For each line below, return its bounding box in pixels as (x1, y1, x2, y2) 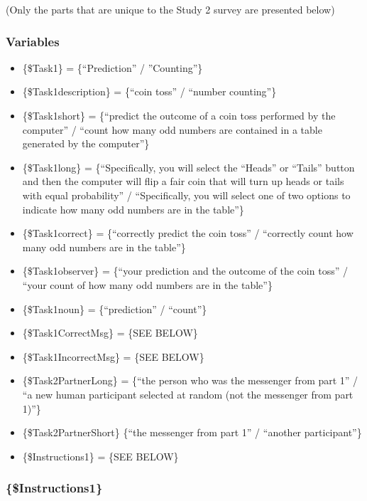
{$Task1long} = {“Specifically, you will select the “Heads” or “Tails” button (22, 159, 355, 174)
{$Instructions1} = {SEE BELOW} (22, 448, 179, 463)
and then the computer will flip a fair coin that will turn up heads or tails (22, 174, 344, 189)
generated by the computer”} (22, 136, 150, 151)
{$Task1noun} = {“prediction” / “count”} (22, 301, 207, 316)
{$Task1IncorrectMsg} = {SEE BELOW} (22, 349, 204, 364)
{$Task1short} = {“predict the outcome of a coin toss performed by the (22, 108, 336, 122)
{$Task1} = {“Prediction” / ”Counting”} (22, 60, 203, 75)
